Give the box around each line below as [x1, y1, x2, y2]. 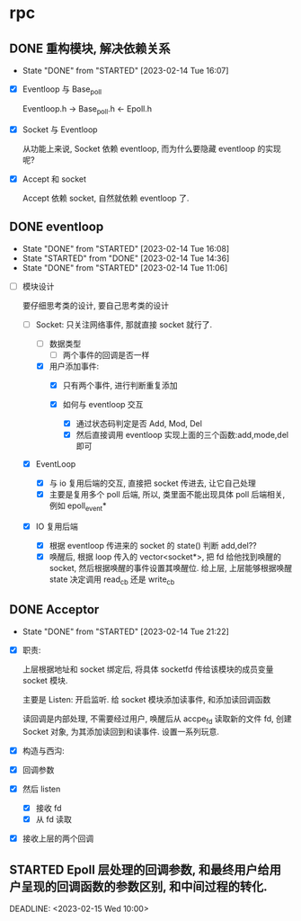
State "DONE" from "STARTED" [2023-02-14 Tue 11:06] [22, 262, 228, 273]
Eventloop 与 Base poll [22, 84, 102, 96]
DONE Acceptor [9, 602, 100, 618]
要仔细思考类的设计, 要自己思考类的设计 [22, 300, 169, 310]
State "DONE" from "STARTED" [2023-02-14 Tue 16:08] [22, 243, 230, 254]
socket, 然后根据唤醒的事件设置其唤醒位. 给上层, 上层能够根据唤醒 [49, 563, 293, 574]
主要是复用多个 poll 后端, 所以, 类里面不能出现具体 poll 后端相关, [49, 489, 286, 500]
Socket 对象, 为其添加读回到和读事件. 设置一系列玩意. [22, 726, 220, 737]
